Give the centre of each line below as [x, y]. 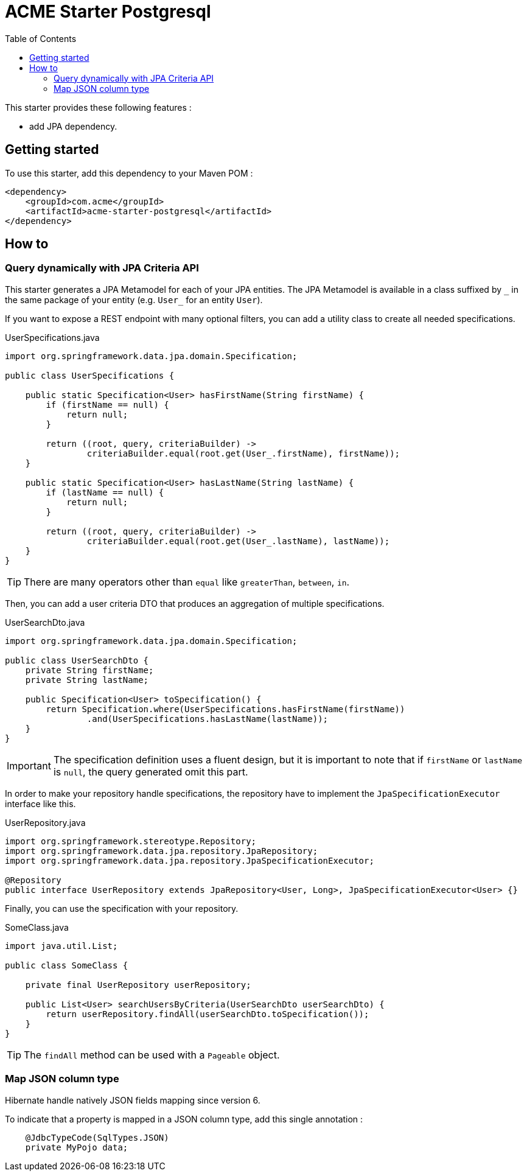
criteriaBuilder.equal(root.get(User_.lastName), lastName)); [238, 541]
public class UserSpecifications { [90, 375]
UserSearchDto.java [45, 622]
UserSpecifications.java [52, 337]
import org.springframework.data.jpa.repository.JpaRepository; [162, 851]
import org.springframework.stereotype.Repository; [131, 841]
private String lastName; [87, 680]
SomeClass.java [37, 927]
